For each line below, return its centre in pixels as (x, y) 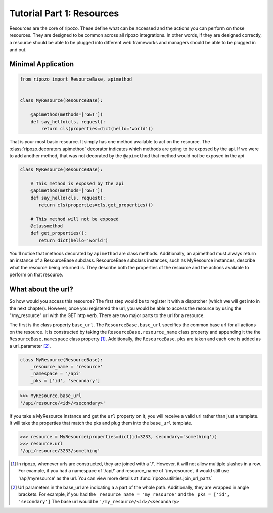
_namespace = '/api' (56, 374)
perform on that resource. (36, 275)
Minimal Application (42, 64)
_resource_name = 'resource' (67, 366)
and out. (18, 49)
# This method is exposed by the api (77, 183)
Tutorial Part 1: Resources (64, 13)
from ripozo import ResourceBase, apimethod (76, 79)
